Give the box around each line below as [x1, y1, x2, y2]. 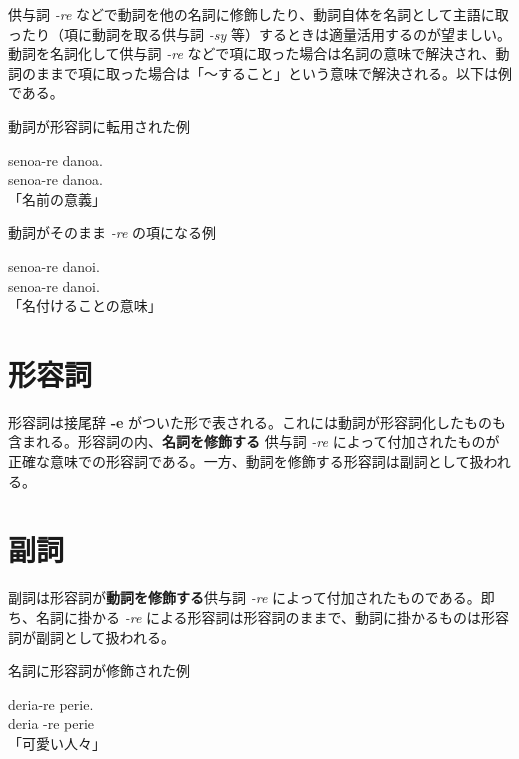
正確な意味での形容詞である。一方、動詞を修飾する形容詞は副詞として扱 [8, 451, 484, 472]
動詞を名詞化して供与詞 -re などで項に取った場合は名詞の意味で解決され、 [8, 43, 496, 64]
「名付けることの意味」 [8, 295, 162, 316]
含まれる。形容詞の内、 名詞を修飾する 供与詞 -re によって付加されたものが [8, 431, 500, 452]
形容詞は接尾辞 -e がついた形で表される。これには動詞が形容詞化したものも [8, 411, 507, 432]
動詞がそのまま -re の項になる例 [8, 222, 216, 243]
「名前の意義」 [8, 188, 106, 209]
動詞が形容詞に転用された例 [8, 115, 190, 136]
